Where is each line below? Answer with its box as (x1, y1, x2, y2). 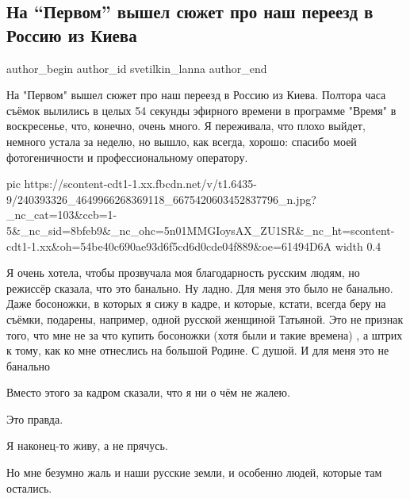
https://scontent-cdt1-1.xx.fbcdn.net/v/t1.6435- (24, 175, 257, 192)
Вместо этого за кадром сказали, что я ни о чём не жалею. (6, 384, 290, 401)
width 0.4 (335, 237, 381, 254)
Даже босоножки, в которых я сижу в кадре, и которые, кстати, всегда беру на (6, 295, 386, 312)
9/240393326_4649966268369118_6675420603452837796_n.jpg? (6, 190, 316, 207)
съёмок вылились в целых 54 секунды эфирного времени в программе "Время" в (6, 102, 397, 118)
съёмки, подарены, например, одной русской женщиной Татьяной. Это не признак (6, 310, 404, 327)
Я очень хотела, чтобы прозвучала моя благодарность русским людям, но (6, 264, 360, 281)
